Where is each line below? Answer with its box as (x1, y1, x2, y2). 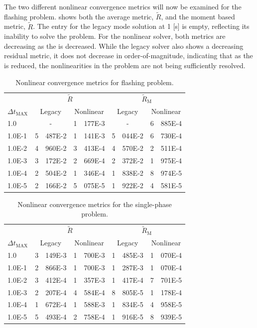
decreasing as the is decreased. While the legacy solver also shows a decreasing (4, 40, 244, 51)
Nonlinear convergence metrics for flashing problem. (15, 77, 174, 87)
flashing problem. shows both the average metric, (4, 11, 154, 21)
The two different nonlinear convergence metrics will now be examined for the (4, 1, 242, 11)
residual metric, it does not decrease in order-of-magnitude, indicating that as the (4, 50, 253, 61)
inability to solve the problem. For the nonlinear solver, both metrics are (4, 31, 226, 41)
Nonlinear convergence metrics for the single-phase (17, 199, 172, 209)
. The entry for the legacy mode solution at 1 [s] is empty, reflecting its (33, 21, 250, 31)
